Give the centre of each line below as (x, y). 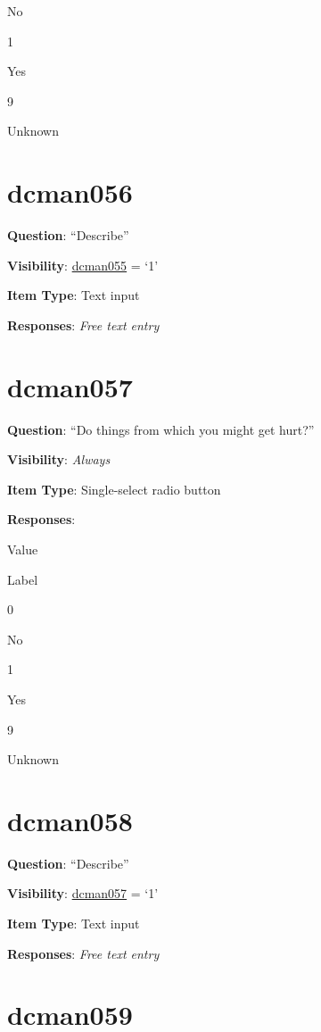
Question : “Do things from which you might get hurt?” (161, 429)
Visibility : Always (59, 459)
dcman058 (70, 820)
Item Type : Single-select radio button (114, 489)
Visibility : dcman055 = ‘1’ (83, 265)
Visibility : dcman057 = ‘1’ (83, 893)
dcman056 (70, 192)
